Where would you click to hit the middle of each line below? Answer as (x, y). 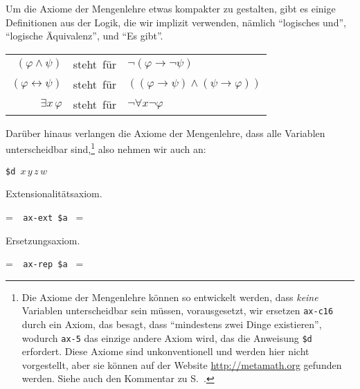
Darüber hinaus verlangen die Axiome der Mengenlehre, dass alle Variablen (165, 133)
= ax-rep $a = (45, 263)
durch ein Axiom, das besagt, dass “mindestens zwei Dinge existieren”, (172, 324)
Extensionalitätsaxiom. (54, 193)
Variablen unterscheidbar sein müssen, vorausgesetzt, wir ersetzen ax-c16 (178, 310)
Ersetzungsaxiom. (43, 240)
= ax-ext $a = (45, 216)
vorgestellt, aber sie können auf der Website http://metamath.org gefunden (182, 364)
